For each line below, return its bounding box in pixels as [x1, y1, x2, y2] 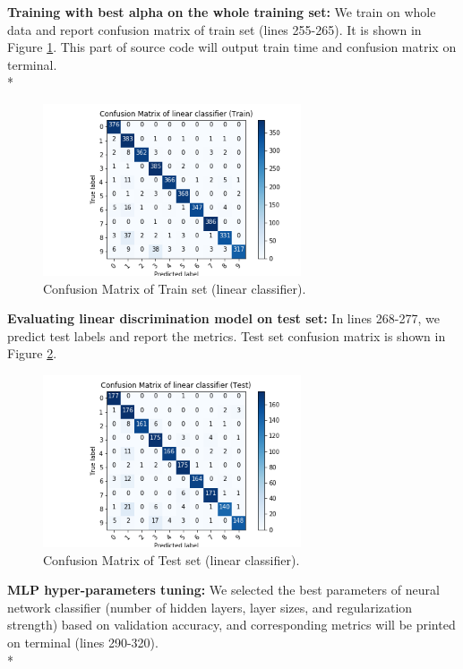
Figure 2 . [7, 344, 57, 363]
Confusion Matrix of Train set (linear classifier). [43, 279, 306, 297]
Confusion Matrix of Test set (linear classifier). [43, 550, 300, 569]
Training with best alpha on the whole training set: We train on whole [7, 3, 436, 21]
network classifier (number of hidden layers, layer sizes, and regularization [7, 597, 413, 616]
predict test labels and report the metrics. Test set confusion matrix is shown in [7, 326, 446, 345]
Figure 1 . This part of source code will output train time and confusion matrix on [7, 38, 457, 56]
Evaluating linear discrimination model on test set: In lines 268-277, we [7, 309, 440, 328]
